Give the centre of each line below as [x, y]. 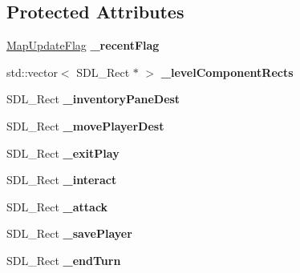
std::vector [32, 72]
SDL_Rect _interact [62, 180]
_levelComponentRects [227, 72]
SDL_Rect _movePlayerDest [85, 125]
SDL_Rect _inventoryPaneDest [93, 99]
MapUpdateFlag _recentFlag [83, 45]
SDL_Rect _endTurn [64, 260]
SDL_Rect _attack [57, 206]
